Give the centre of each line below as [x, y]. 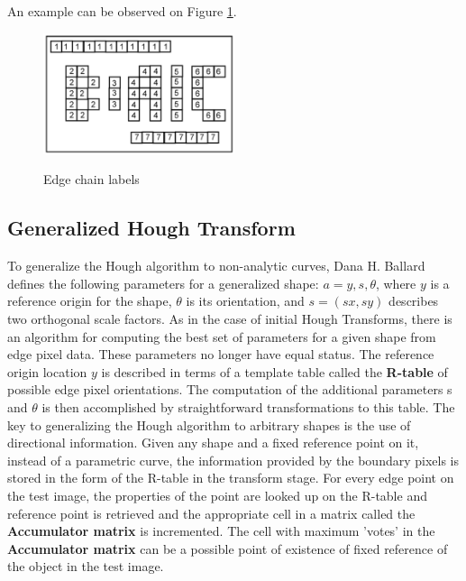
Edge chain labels [91, 179]
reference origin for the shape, [90, 301]
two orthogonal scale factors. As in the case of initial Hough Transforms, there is [230, 318]
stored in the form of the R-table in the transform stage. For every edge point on [231, 478]
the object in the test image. [86, 566]
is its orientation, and [245, 301]
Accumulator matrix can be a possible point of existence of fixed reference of [228, 548]
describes [414, 301]
